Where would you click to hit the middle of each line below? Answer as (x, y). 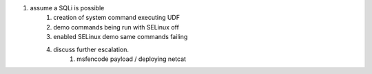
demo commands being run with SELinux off (116, 27)
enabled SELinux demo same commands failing (121, 37)
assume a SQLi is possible (67, 8)
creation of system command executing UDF (117, 18)
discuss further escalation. (91, 49)
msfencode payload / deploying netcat (131, 59)
